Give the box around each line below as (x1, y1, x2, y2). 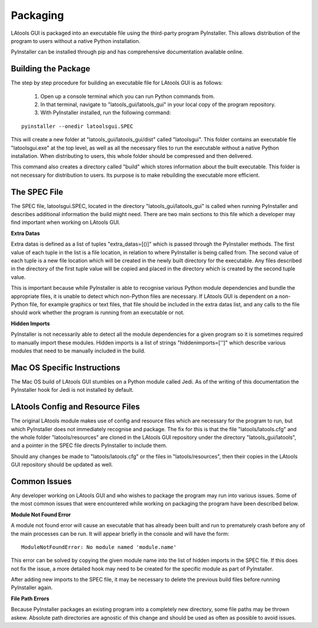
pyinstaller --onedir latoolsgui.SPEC (21, 123, 134, 130)
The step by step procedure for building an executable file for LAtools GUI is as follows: (11, 80, 223, 87)
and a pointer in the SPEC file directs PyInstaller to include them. (11, 442, 167, 449)
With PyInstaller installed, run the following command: (40, 109, 171, 116)
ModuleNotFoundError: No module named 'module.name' (21, 544, 177, 550)
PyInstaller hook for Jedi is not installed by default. (11, 386, 134, 394)
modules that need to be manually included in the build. (11, 347, 145, 354)
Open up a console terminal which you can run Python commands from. (40, 92, 215, 100)
